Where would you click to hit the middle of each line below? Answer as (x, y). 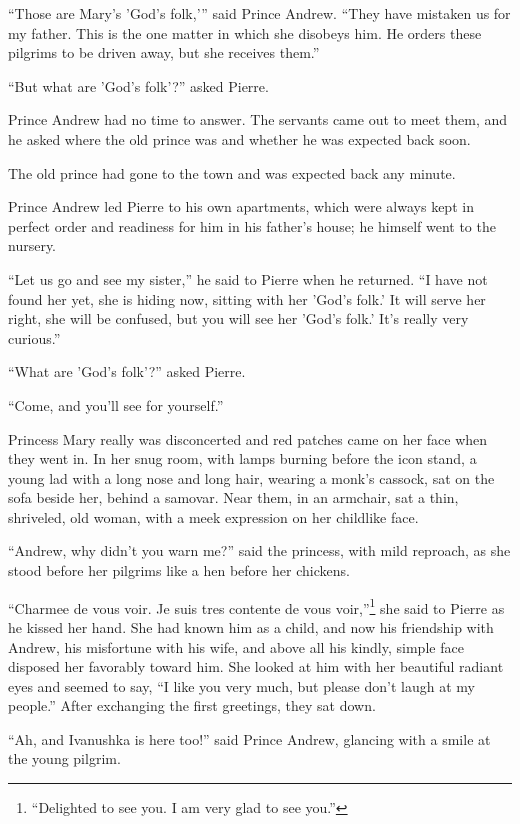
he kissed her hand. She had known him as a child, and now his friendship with (251, 626)
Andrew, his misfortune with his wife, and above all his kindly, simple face (236, 646)
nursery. (32, 245)
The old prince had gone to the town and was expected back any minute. (232, 172)
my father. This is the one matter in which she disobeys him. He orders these (245, 32)
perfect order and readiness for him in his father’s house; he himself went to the (252, 225)
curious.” (34, 337)
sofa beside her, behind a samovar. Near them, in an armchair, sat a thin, (233, 497)
